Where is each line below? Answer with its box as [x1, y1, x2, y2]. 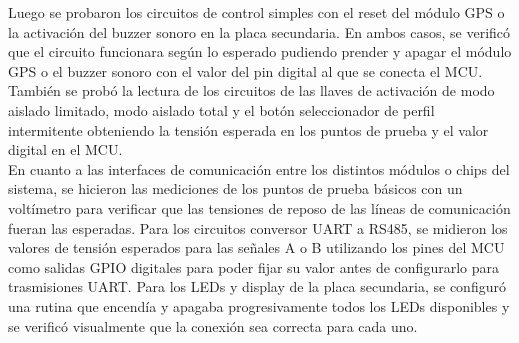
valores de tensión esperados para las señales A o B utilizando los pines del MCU [8, 237, 505, 258]
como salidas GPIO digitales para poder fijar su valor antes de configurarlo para [8, 256, 499, 277]
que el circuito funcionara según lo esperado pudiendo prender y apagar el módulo [8, 41, 512, 62]
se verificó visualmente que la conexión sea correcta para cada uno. [8, 315, 418, 336]
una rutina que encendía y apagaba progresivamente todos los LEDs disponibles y [8, 295, 510, 316]
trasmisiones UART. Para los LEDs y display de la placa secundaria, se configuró [8, 276, 506, 297]
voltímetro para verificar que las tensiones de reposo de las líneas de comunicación [8, 197, 511, 218]
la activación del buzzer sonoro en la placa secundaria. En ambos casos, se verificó [8, 21, 511, 42]
